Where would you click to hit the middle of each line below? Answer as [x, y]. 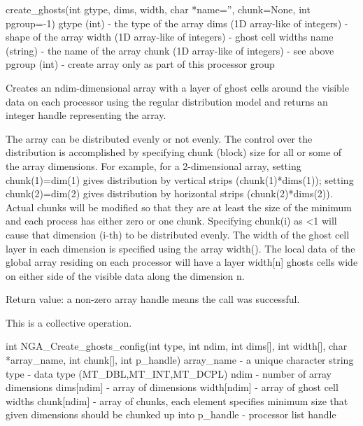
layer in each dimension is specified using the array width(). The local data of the [180, 248]
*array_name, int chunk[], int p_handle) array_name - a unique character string [180, 360]
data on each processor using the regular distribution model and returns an [167, 101]
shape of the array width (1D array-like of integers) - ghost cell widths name [170, 37]
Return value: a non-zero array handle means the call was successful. [153, 299]
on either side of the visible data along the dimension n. [125, 275]
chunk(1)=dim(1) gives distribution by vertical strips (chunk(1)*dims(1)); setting [180, 179]
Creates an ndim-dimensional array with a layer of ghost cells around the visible [177, 87]
